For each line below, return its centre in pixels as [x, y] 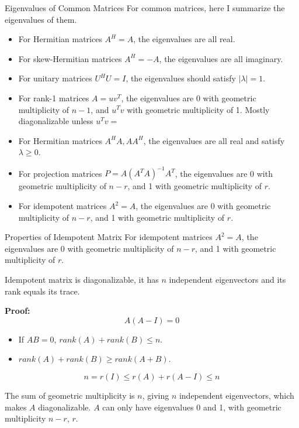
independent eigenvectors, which [237, 395]
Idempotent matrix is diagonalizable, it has [82, 279]
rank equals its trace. [42, 291]
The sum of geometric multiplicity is [70, 395]
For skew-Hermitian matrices [70, 58]
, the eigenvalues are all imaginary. [221, 58]
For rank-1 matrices [54, 97]
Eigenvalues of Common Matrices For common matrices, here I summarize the [145, 8]
